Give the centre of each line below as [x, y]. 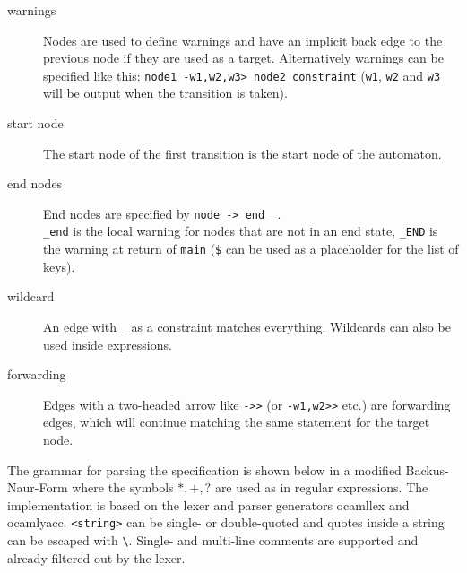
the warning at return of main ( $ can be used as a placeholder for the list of [251, 249]
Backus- [427, 469]
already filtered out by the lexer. [96, 557]
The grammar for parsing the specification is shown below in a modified [204, 469]
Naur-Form [38, 487]
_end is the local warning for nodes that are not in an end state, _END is [241, 231]
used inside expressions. [108, 344]
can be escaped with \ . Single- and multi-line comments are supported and [213, 540]
